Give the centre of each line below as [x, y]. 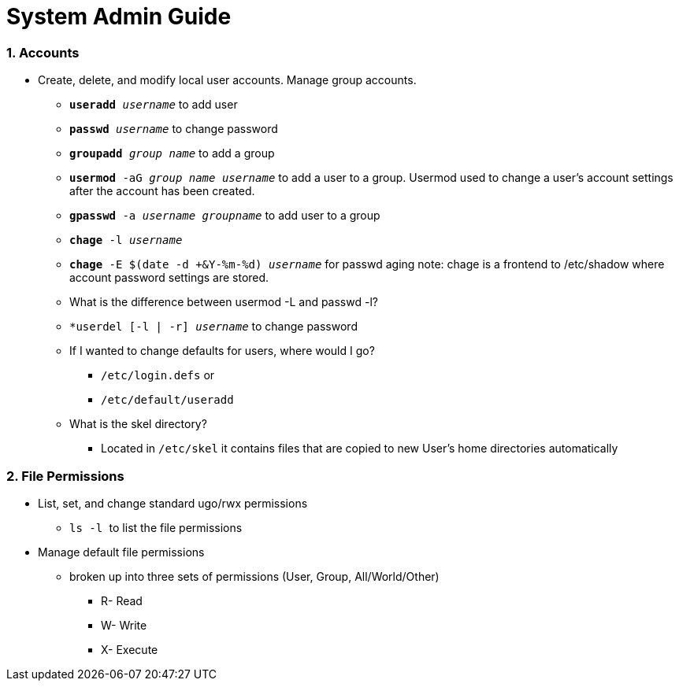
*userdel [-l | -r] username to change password [213, 327]
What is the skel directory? [138, 424]
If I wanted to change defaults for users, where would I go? [222, 351]
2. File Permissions [65, 476]
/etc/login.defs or [158, 375]
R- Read [122, 600]
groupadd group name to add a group [172, 153]
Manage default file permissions [121, 552]
